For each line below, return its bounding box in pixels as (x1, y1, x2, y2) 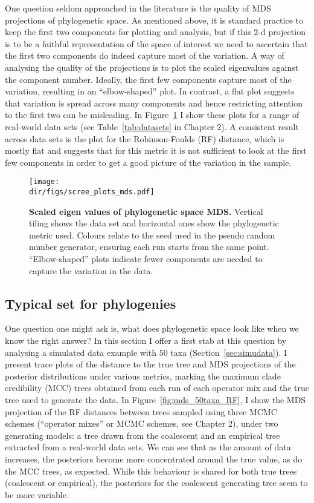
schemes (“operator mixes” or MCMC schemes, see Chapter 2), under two (5, 417, 278, 430)
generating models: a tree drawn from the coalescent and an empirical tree (5, 429, 280, 441)
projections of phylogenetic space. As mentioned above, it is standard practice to (5, 13, 303, 26)
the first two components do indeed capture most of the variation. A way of (5, 49, 284, 62)
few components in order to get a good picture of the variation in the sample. (5, 156, 292, 168)
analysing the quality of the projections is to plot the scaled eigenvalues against (5, 61, 299, 73)
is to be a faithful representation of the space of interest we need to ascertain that (5, 37, 308, 50)
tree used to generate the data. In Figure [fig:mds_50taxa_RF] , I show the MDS (5, 393, 306, 406)
